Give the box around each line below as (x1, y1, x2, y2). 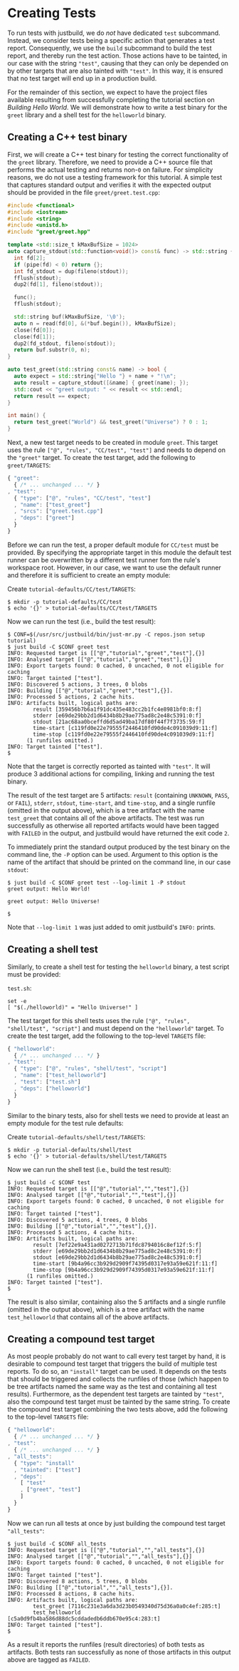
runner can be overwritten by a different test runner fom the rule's (7, 555, 201, 564)
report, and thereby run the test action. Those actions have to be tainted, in (7, 51, 228, 60)
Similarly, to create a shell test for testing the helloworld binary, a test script (7, 962, 230, 971)
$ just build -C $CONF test (7, 1178, 91, 1186)
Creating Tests (7, 5, 96, 21)
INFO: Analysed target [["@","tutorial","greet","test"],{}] (7, 656, 193, 663)
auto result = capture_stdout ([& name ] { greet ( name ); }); (14, 379, 190, 386)
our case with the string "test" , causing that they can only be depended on (7, 58, 229, 67)
